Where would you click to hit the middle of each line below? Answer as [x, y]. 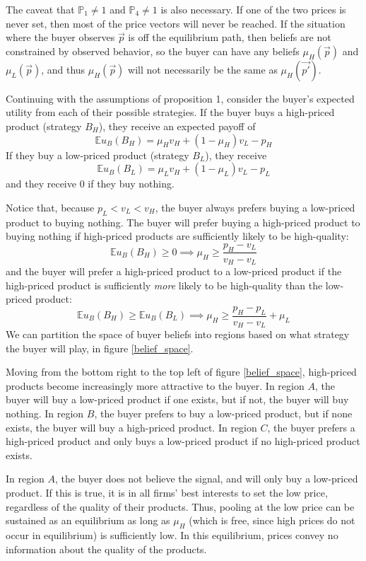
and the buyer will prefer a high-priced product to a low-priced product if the [174, 271]
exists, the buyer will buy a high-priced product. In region [131, 427]
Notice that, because [50, 207]
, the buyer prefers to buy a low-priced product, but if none [223, 413]
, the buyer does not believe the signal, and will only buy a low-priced [207, 479]
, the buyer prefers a [311, 427]
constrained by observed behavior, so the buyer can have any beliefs [153, 51]
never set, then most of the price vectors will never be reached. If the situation [176, 23]
